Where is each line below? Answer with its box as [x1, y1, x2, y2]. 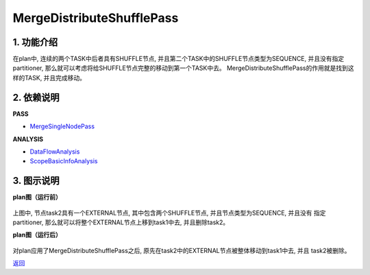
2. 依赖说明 [12, 91, 60, 103]
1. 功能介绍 [12, 36, 58, 48]
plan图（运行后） [12, 230, 62, 239]
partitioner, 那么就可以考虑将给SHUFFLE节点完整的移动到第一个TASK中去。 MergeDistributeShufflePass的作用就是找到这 [12, 64, 354, 72]
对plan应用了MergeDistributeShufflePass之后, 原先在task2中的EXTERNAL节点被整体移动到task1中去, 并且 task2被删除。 [12, 246, 351, 254]
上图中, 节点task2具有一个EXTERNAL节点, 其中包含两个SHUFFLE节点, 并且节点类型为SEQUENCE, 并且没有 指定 [12, 208, 326, 217]
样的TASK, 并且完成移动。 [12, 73, 86, 82]
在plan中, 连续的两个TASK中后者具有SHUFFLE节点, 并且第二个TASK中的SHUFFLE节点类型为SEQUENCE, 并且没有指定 [12, 55, 345, 63]
